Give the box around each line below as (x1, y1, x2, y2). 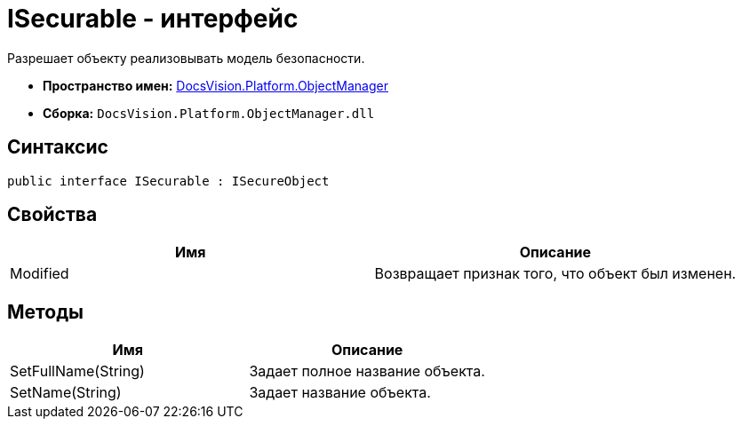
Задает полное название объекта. (249, 362, 485, 381)
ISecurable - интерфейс (7, 4, 299, 34)
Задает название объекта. (249, 383, 431, 402)
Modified (10, 264, 69, 283)
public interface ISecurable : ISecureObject (7, 173, 330, 188)
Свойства (7, 203, 98, 226)
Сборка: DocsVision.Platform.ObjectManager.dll (43, 105, 375, 121)
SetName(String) (10, 383, 122, 402)
